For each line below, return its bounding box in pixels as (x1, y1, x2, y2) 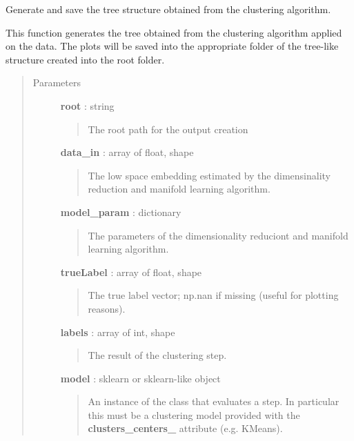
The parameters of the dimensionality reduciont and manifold (88, 228, 348, 242)
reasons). (88, 301, 126, 315)
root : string (60, 98, 115, 112)
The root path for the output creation (88, 121, 248, 136)
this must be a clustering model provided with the (88, 407, 300, 422)
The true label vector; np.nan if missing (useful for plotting (88, 288, 339, 302)
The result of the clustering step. (88, 348, 227, 362)
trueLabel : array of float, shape (60, 264, 202, 279)
